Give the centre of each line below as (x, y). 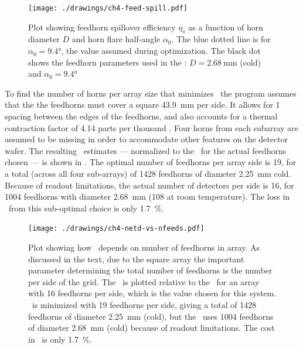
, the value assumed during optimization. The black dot (161, 51)
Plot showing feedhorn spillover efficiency (102, 27)
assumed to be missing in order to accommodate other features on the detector (147, 139)
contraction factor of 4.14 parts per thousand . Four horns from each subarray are (152, 127)
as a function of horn (226, 27)
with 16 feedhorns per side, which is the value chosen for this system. (152, 293)
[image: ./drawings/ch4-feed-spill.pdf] (108, 8)
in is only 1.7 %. (60, 339)
